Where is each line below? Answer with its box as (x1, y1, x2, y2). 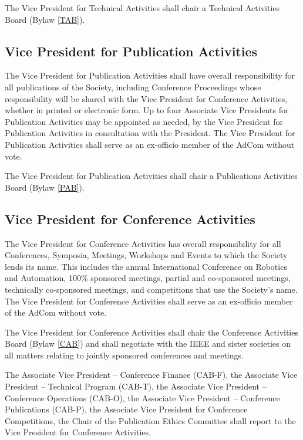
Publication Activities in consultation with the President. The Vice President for (5, 127, 295, 139)
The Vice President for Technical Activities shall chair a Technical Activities (5, 2, 280, 13)
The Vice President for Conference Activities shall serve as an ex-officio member (5, 295, 293, 307)
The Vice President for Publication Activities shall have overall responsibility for (5, 69, 295, 82)
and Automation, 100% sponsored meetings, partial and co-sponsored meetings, (5, 272, 291, 284)
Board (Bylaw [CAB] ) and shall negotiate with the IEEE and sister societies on (5, 337, 291, 350)
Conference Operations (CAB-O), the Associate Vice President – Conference (5, 391, 280, 404)
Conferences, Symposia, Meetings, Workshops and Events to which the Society (5, 249, 288, 261)
